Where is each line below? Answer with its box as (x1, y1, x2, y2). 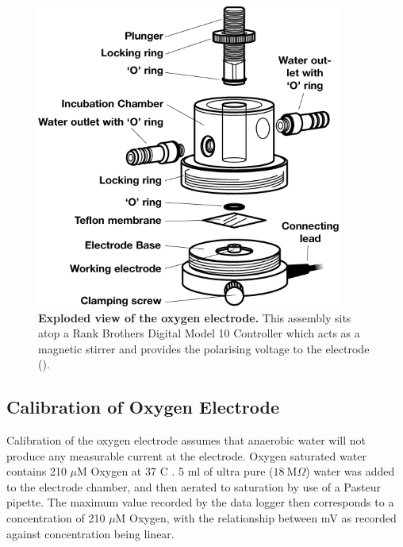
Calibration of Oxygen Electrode (6, 395, 279, 419)
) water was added (305, 463, 395, 480)
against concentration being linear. (6, 525, 175, 541)
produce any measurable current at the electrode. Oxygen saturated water (6, 447, 367, 464)
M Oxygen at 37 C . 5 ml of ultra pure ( (77, 463, 274, 480)
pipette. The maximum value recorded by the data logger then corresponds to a (6, 494, 394, 510)
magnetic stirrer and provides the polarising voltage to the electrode (38, 340, 370, 356)
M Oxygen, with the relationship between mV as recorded (115, 510, 397, 526)
